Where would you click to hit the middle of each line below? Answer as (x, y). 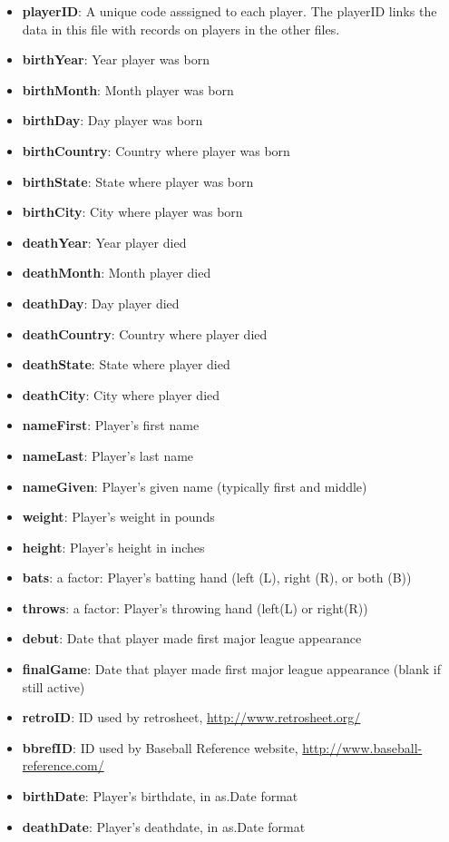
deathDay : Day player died (101, 303)
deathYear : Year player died (104, 242)
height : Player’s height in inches (113, 547)
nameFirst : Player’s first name (111, 425)
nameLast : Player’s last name (108, 455)
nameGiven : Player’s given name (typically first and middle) (195, 486)
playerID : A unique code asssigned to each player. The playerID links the (229, 11)
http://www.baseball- (362, 747)
